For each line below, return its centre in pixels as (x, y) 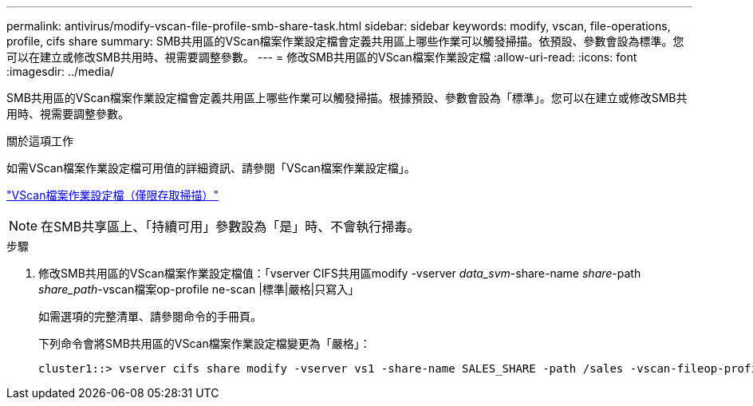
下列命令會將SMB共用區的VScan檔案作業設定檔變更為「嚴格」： (205, 343)
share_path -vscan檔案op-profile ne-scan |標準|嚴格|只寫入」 (199, 289)
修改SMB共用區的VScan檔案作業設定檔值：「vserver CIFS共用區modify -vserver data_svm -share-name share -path (340, 273)
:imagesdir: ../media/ (61, 71)
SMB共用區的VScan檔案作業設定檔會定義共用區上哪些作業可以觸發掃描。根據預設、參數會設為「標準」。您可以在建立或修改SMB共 (347, 98)
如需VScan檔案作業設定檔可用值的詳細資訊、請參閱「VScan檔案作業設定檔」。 (211, 168)
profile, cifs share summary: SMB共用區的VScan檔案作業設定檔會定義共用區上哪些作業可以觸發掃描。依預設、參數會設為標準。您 (345, 41)
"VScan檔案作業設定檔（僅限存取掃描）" (112, 195)
